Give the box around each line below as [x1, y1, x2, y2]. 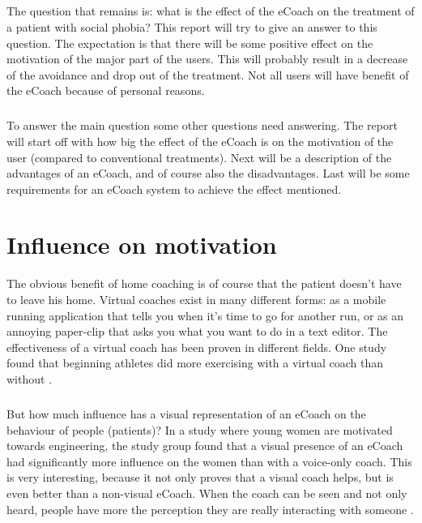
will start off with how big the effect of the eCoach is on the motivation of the [6, 132, 394, 149]
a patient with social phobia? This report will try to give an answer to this [6, 18, 377, 35]
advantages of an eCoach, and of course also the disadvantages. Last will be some [6, 165, 410, 182]
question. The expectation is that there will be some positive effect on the [6, 34, 373, 51]
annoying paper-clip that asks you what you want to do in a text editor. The [6, 323, 388, 340]
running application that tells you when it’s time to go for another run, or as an [6, 307, 404, 324]
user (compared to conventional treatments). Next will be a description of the [6, 148, 392, 165]
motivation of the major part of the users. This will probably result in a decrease [6, 50, 408, 67]
